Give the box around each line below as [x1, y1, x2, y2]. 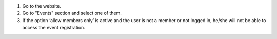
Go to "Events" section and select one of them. [22, 10, 122, 16]
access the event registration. [22, 25, 86, 31]
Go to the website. [22, 3, 61, 9]
